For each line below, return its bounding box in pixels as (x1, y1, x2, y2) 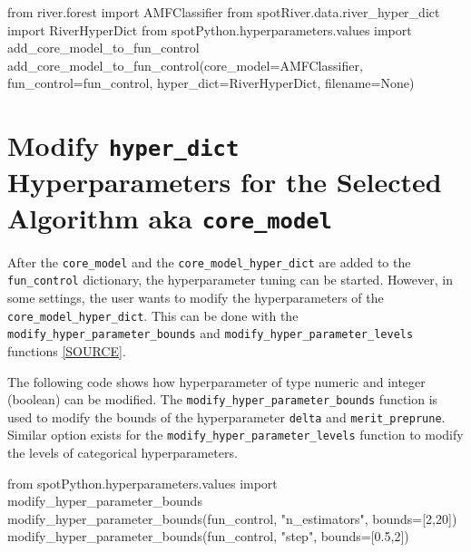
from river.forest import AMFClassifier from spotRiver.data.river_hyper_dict (7, 3, 440, 21)
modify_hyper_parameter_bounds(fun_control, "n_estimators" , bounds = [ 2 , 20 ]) (7, 508, 457, 528)
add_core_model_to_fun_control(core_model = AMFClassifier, (7, 55, 363, 74)
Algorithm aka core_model (7, 199, 332, 236)
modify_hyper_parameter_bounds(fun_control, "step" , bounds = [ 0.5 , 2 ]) (7, 527, 409, 546)
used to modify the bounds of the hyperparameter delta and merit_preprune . (7, 407, 446, 426)
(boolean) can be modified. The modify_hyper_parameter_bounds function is (7, 390, 438, 409)
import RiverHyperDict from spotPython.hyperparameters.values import (7, 20, 412, 39)
